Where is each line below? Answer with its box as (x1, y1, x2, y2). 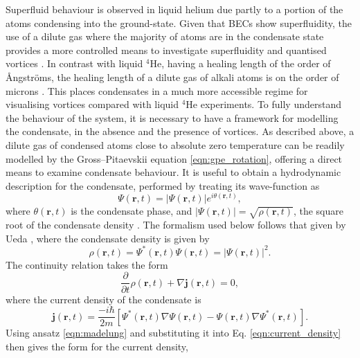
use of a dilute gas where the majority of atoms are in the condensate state (6, 29, 324, 44)
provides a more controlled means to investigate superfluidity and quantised (6, 42, 327, 57)
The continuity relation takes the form (6, 257, 168, 271)
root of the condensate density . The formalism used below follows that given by (6, 217, 346, 232)
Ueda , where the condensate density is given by (6, 231, 210, 245)
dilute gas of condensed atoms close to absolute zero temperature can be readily (6, 137, 345, 152)
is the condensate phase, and (71, 204, 192, 218)
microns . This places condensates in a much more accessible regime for (6, 83, 308, 98)
